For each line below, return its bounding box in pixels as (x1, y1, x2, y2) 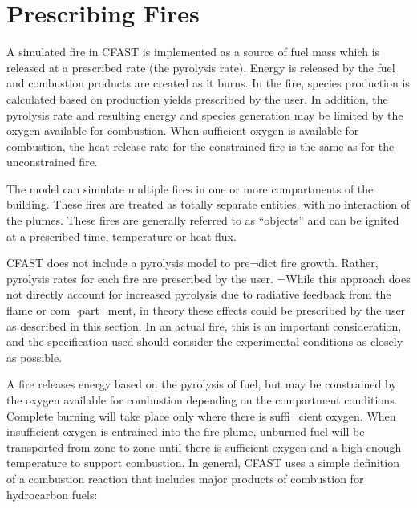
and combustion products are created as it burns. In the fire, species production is (6, 75, 410, 91)
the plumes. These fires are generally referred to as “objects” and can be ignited (6, 212, 399, 229)
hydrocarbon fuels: (6, 486, 98, 502)
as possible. (6, 348, 63, 365)
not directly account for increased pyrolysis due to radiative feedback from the (6, 286, 391, 303)
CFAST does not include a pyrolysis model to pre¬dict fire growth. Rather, (6, 254, 379, 271)
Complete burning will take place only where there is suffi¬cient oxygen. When (6, 407, 396, 424)
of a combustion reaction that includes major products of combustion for (6, 469, 364, 486)
